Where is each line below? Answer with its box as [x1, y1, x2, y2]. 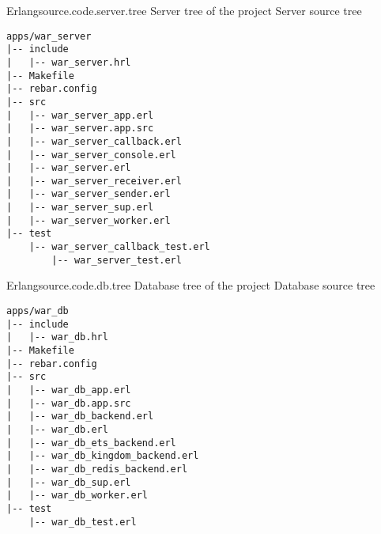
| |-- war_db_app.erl [6, 384, 131, 396]
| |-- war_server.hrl [6, 56, 131, 68]
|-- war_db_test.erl [28, 516, 137, 528]
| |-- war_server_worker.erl [6, 214, 171, 226]
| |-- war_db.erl [6, 423, 108, 435]
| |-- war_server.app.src [6, 123, 154, 134]
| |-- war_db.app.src [6, 397, 131, 409]
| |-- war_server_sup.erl [6, 202, 154, 214]
